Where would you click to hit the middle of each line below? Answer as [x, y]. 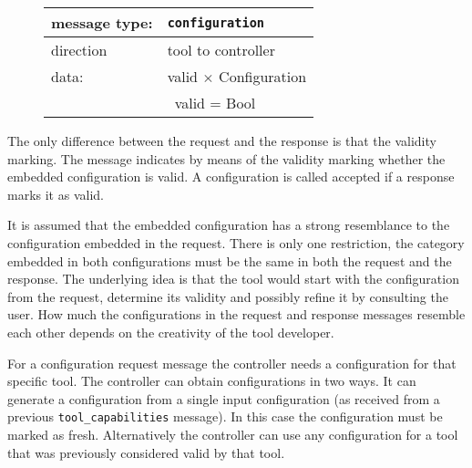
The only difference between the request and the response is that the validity [222, 140]
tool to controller [221, 50]
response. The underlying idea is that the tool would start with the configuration [233, 279]
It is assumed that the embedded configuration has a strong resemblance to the [229, 225]
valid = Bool [215, 103]
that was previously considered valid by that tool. [146, 452]
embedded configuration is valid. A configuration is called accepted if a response [231, 177]
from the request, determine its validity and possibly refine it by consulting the [228, 296]
